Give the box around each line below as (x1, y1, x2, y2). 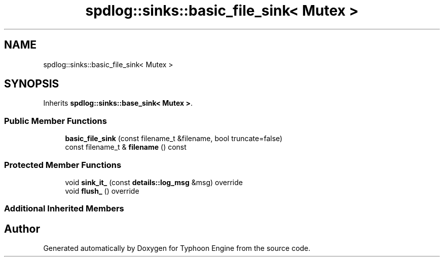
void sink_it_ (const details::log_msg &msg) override (65, 178, 243, 187)
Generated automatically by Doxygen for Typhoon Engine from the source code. (43, 244, 311, 253)
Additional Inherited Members (4, 203, 124, 214)
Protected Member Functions (4, 159, 122, 170)
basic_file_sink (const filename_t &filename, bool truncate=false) (65, 134, 283, 143)
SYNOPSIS (4, 77, 59, 91)
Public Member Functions (4, 115, 107, 126)
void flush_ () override (65, 186, 139, 195)
